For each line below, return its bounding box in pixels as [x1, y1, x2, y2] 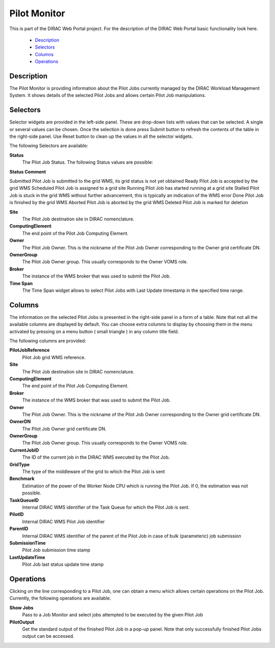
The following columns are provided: [9, 337, 87, 344]
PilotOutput [9, 619, 35, 625]
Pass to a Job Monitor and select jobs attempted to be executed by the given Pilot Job [22, 612, 203, 618]
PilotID [9, 511, 24, 517]
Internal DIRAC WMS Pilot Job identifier [22, 518, 105, 525]
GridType [9, 461, 30, 467]
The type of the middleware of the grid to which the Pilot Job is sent [22, 468, 165, 475]
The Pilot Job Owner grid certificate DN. [22, 426, 107, 432]
